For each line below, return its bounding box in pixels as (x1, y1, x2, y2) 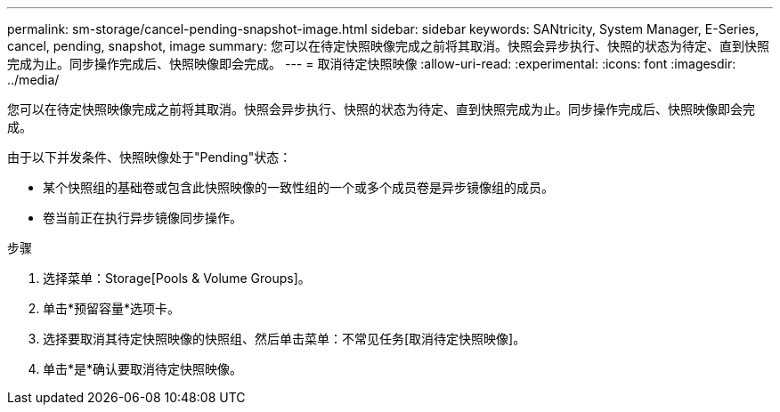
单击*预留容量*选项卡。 (43, 301, 181, 316)
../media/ (7, 72, 60, 87)
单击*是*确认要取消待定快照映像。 (43, 361, 243, 376)
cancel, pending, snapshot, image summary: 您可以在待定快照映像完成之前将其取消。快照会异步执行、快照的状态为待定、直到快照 (7, 38, 769, 53)
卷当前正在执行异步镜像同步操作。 (43, 210, 242, 225)
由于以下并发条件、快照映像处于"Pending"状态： (7, 149, 292, 165)
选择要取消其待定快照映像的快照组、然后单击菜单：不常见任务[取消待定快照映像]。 (43, 331, 526, 346)
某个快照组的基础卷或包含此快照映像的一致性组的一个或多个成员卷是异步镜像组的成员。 (43, 180, 554, 195)
